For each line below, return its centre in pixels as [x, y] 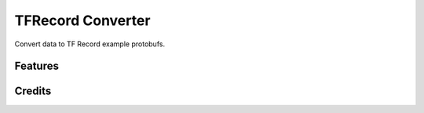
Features [37, 66]
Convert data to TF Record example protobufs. [90, 44]
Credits [33, 91]
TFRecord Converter [82, 20]
